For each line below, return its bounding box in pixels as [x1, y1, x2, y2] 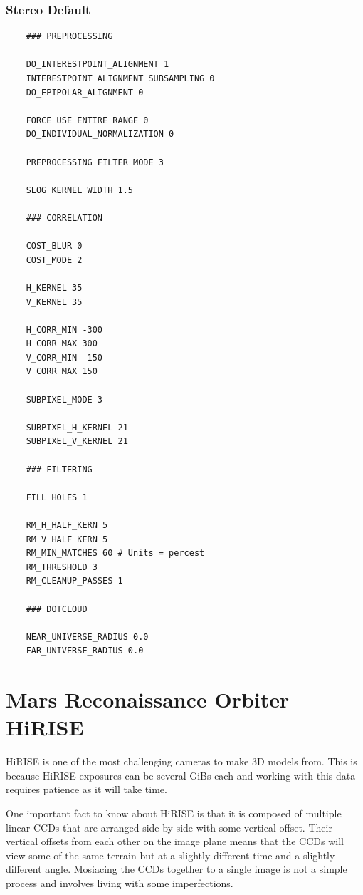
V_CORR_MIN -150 [26, 352, 103, 363]
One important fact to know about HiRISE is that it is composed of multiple [6, 806, 342, 821]
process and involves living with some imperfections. [6, 876, 233, 890]
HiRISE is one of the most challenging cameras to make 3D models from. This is [6, 754, 357, 769]
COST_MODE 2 [26, 254, 83, 265]
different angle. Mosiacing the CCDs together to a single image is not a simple [6, 862, 347, 876]
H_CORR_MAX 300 [26, 338, 98, 349]
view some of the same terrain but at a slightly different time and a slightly [6, 847, 335, 862]
